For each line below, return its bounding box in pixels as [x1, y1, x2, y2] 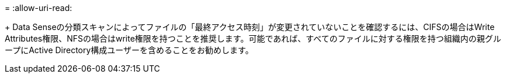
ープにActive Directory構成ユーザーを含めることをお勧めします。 [5, 45, 254, 55]
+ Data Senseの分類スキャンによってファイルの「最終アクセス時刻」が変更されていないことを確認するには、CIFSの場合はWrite [5, 22, 495, 32]
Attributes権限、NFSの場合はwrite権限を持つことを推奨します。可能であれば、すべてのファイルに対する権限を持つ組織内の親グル [5, 34, 501, 43]
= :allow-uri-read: [5, 3, 72, 13]
